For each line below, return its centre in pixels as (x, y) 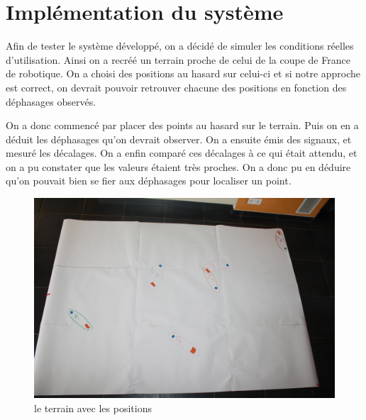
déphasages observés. (51, 101)
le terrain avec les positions (93, 408)
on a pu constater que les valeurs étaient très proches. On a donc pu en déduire (178, 166)
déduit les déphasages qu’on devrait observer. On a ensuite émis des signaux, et (179, 139)
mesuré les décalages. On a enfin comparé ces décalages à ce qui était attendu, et (182, 153)
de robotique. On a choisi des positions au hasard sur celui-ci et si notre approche (183, 73)
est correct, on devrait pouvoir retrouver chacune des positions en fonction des (176, 87)
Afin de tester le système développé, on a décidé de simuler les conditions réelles (180, 46)
